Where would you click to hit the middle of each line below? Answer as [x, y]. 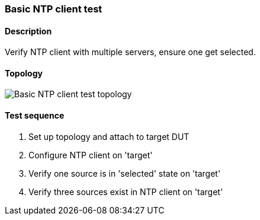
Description [28, 31]
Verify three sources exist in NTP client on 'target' [126, 192]
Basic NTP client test [54, 9]
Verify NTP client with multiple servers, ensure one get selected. [130, 52]
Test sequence [35, 116]
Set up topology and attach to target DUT [109, 136]
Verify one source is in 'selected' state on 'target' [125, 173]
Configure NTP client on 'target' [91, 155]
